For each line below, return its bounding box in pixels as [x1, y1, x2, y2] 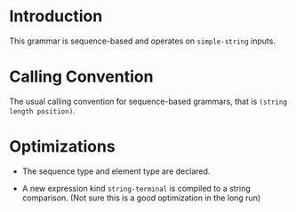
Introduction [9, 6, 103, 27]
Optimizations [9, 137, 116, 157]
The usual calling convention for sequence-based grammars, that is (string [9, 96, 287, 106]
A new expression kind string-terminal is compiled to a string [21, 183, 251, 193]
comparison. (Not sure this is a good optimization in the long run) [21, 192, 261, 203]
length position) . [9, 105, 76, 116]
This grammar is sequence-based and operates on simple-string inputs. [9, 35, 276, 46]
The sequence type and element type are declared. [21, 166, 211, 177]
